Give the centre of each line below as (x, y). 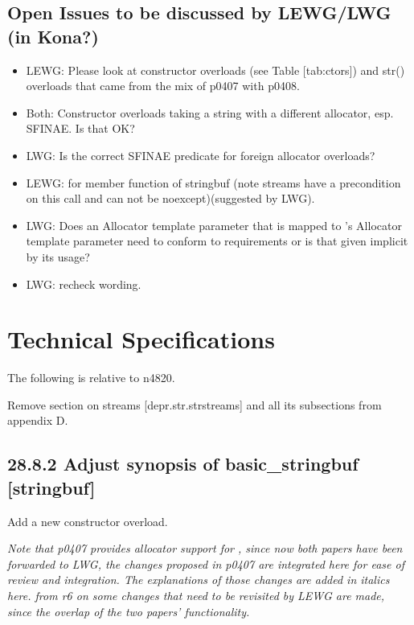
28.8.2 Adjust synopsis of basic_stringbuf (183, 464)
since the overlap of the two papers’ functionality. (129, 611)
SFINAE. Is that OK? (80, 128)
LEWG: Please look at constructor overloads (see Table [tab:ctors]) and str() (215, 70)
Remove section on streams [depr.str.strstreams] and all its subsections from (195, 404)
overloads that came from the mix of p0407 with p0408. (163, 86)
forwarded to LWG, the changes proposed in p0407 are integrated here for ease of (206, 563)
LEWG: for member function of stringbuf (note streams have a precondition (213, 182)
